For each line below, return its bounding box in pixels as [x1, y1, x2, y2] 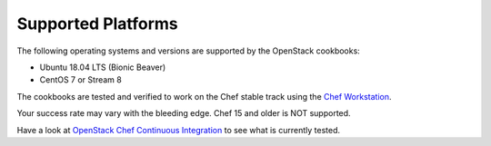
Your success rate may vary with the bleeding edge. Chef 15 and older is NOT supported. [16, 108, 351, 119]
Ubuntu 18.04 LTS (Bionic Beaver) [39, 62, 166, 73]
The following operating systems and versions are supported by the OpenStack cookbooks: [16, 45, 361, 56]
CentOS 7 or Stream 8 [39, 74, 122, 85]
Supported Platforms [16, 14, 179, 34]
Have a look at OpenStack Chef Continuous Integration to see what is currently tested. [16, 124, 341, 135]
